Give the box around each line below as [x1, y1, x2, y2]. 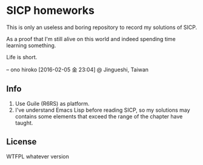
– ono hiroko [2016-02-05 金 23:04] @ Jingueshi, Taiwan [6, 66, 149, 73]
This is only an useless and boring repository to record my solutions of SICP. [6, 24, 198, 31]
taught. [15, 119, 33, 126]
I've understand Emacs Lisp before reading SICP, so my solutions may [15, 106, 190, 114]
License [6, 137, 37, 147]
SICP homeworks [6, 4, 95, 18]
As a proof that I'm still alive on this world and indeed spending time [6, 35, 176, 42]
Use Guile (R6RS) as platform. [15, 100, 90, 107]
